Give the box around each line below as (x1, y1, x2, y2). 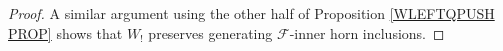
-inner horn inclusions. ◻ (289, 22, 445, 43)
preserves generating (148, 22, 273, 43)
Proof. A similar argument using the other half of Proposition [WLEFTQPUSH (8, 3, 495, 23)
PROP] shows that (8, 22, 123, 43)
